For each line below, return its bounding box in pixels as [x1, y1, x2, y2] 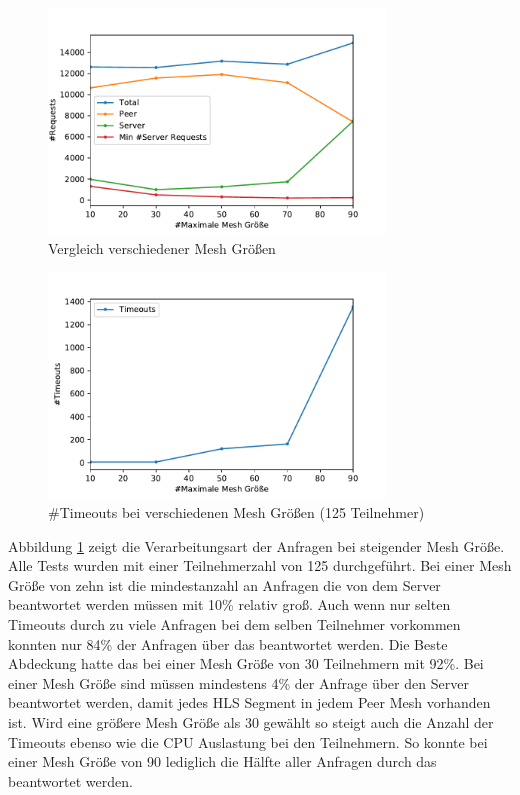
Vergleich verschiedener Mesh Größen [48, 237, 276, 258]
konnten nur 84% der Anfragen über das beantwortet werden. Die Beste [8, 633, 448, 654]
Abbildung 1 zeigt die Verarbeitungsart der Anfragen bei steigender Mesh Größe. [8, 535, 505, 556]
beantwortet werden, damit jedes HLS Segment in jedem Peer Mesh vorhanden [8, 692, 491, 713]
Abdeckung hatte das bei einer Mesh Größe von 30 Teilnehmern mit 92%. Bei [8, 653, 484, 674]
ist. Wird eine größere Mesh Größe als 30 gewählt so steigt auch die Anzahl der [8, 711, 494, 732]
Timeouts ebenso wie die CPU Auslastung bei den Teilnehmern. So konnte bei [8, 731, 488, 752]
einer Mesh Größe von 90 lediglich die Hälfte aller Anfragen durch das [8, 751, 437, 772]
